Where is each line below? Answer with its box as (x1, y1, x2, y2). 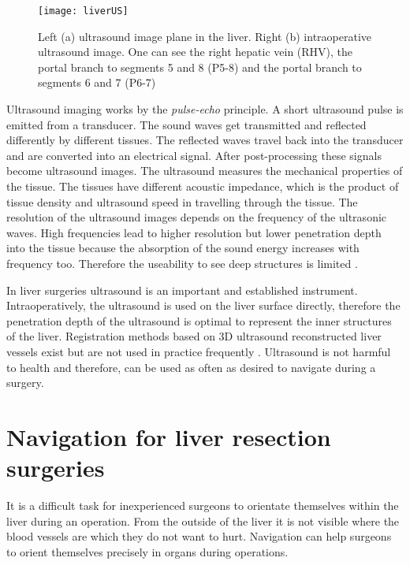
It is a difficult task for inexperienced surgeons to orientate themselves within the (6, 497, 399, 514)
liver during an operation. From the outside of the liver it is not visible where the (6, 512, 400, 529)
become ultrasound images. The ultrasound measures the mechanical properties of (6, 162, 403, 179)
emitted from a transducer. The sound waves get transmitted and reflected (6, 116, 367, 132)
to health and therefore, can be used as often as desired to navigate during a (6, 359, 376, 375)
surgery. (6, 374, 44, 391)
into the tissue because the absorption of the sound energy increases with (6, 240, 360, 256)
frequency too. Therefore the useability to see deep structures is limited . (6, 255, 358, 271)
